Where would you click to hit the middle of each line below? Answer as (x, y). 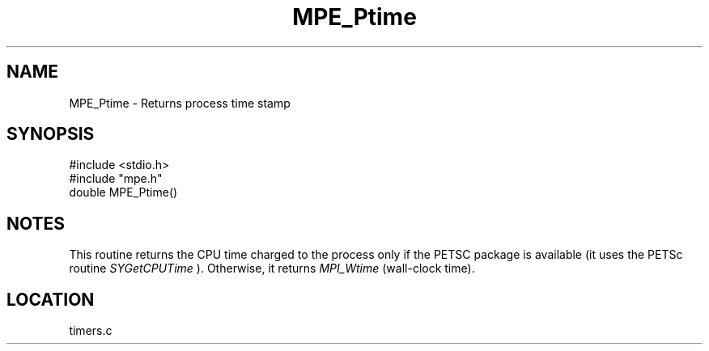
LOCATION (51, 299)
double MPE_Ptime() (123, 192)
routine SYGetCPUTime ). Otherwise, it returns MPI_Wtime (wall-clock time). (272, 269)
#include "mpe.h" (116, 179)
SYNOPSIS (51, 134)
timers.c (91, 331)
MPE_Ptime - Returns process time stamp (180, 103)
